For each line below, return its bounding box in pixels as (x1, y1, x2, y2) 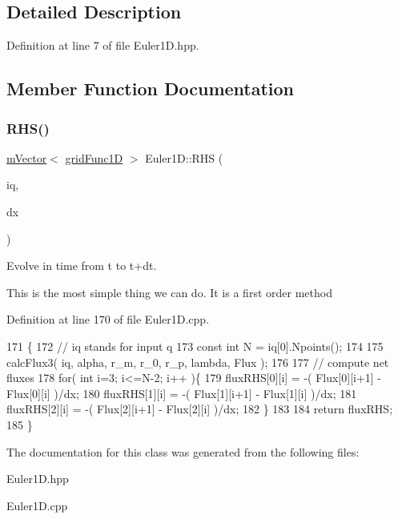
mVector (6, 149, 47, 166)
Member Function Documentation (6, 76, 295, 101)
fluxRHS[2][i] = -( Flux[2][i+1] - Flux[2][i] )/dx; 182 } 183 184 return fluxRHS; (6, 400, 393, 417)
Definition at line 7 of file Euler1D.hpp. (6, 37, 199, 54)
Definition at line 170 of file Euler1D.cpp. (6, 311, 210, 328)
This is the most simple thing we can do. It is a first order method (6, 284, 332, 300)
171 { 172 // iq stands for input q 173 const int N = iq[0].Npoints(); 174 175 (6, 337, 384, 354)
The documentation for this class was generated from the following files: (6, 443, 360, 460)
